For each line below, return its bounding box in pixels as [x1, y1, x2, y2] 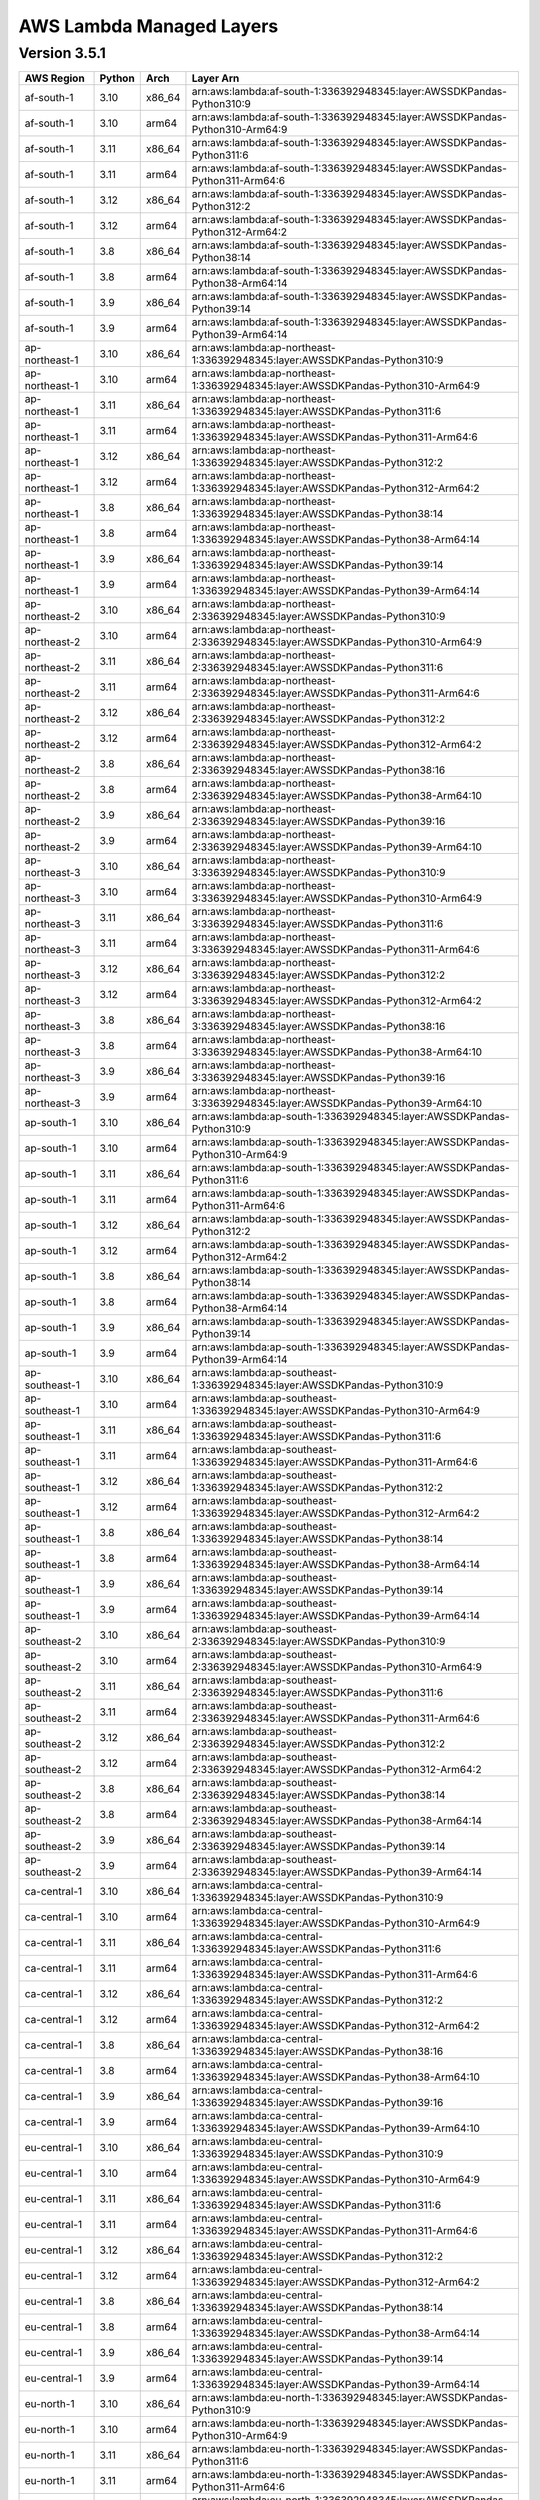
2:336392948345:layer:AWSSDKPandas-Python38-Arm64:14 [191, 1814, 483, 1828]
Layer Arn [191, 71, 240, 85]
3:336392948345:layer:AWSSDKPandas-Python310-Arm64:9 [191, 891, 483, 905]
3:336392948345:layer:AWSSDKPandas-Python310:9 [191, 866, 446, 880]
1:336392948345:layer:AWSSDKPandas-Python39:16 [191, 2096, 444, 2110]
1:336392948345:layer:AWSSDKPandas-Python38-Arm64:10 [191, 2070, 480, 2084]
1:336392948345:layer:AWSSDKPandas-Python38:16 [191, 2045, 444, 2059]
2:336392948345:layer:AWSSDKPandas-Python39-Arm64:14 [191, 1865, 483, 1879]
